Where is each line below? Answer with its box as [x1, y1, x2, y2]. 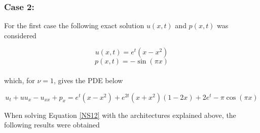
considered [4, 30, 36, 40]
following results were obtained [4, 119, 100, 130]
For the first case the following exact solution [4, 20, 144, 31]
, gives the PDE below [53, 75, 123, 85]
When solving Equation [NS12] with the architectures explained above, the [4, 109, 236, 120]
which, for [4, 75, 35, 85]
